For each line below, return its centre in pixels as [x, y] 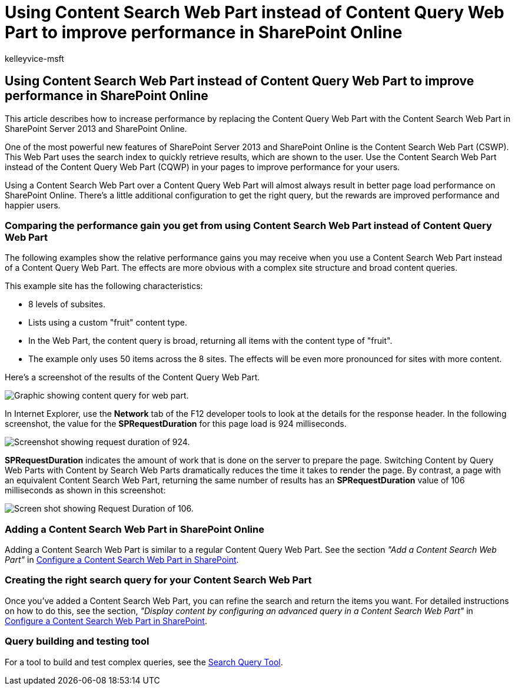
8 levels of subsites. [67, 304]
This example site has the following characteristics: [104, 286]
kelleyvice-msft [34, 58]
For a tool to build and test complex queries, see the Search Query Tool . [144, 662]
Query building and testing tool [77, 641]
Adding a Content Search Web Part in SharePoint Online [134, 529]
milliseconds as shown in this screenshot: [85, 490]
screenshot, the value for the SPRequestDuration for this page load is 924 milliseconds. [176, 424]
